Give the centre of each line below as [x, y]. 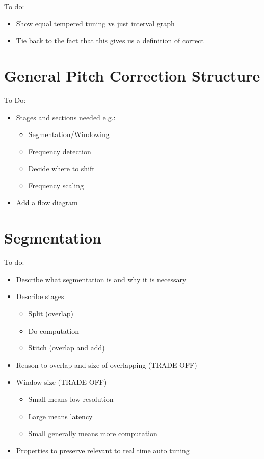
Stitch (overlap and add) [67, 348]
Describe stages [40, 296]
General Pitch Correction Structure [132, 75]
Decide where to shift [61, 168]
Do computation [54, 330]
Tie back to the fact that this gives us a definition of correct [110, 40]
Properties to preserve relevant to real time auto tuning [103, 450]
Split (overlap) [51, 313]
